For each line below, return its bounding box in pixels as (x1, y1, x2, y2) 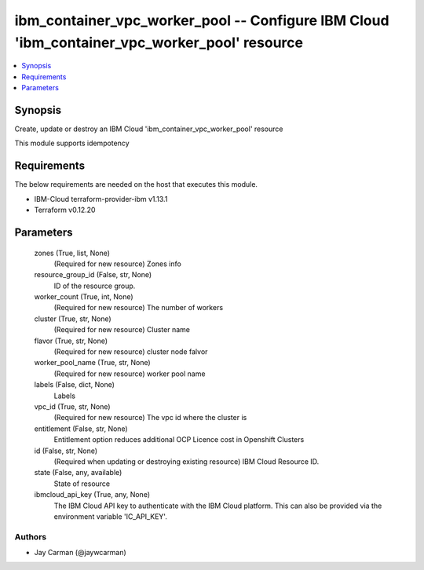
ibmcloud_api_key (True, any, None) (34, 490, 151, 499)
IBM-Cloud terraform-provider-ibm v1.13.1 (34, 194, 168, 203)
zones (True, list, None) (34, 248, 110, 258)
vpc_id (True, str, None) (34, 401, 111, 411)
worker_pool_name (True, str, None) (34, 358, 151, 367)
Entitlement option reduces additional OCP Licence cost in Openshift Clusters (53, 435, 305, 444)
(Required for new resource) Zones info (53, 259, 182, 269)
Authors (14, 531, 47, 542)
